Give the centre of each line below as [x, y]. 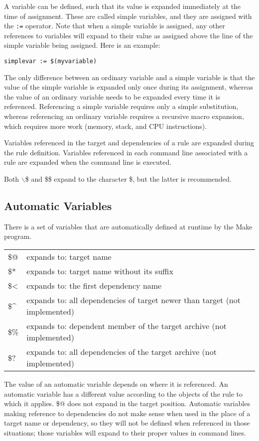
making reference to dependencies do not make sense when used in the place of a [127, 413]
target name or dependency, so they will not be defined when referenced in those [127, 423]
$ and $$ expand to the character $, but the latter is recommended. [128, 179]
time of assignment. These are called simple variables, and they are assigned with [128, 16]
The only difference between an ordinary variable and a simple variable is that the [129, 77]
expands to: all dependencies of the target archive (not [122, 352]
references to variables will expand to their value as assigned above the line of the [129, 35]
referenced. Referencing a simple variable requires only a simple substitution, [121, 106]
